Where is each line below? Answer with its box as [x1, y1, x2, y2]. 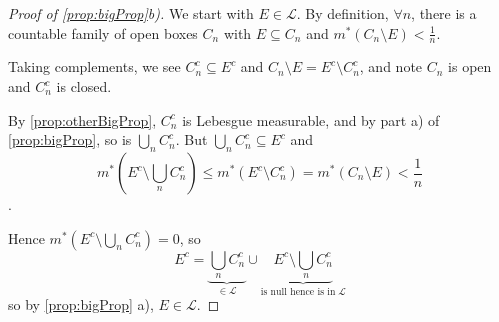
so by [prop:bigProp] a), [8, 294, 154, 315]
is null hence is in [260, 286, 336, 297]
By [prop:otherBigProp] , [8, 109, 157, 130]
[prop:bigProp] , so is [8, 129, 132, 150]
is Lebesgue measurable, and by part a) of [182, 109, 440, 130]
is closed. [56, 76, 112, 97]
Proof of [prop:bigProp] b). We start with [8, 3, 254, 23]
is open [448, 56, 492, 77]
